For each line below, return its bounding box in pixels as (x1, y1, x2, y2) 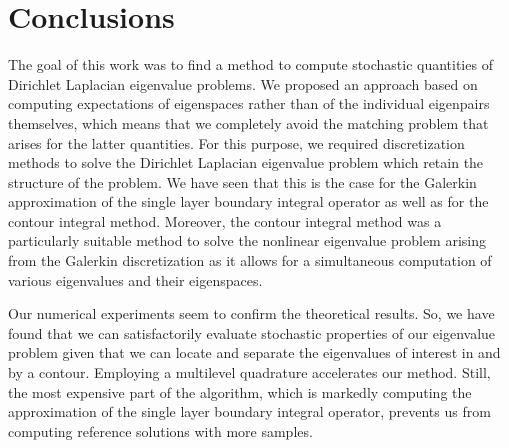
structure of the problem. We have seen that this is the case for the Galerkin (8, 171, 477, 192)
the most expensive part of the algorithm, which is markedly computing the (8, 381, 472, 402)
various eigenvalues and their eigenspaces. (8, 269, 263, 290)
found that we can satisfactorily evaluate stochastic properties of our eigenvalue (8, 322, 496, 343)
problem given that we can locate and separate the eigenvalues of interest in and (8, 342, 501, 363)
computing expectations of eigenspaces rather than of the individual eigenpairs (8, 93, 490, 114)
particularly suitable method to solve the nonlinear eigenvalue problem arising (8, 230, 487, 251)
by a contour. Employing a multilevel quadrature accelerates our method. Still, (8, 362, 491, 383)
